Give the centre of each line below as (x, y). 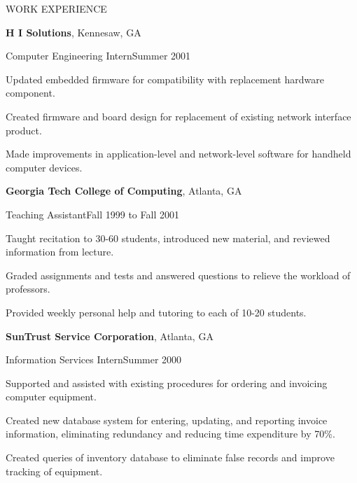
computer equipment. (51, 397)
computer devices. (44, 167)
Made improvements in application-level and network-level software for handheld (178, 154)
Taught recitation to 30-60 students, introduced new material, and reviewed (168, 238)
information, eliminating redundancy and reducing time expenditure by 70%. (170, 434)
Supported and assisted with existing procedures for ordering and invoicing (167, 383)
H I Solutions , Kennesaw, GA (73, 32)
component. (30, 93)
